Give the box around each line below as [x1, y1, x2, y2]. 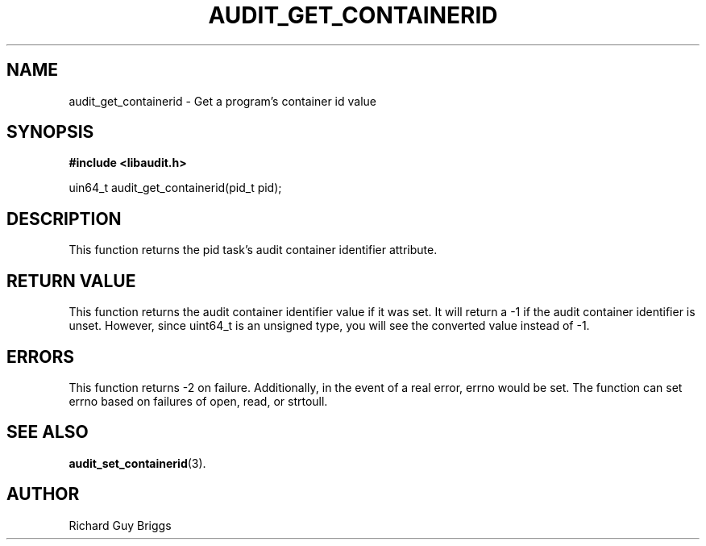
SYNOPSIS [6, 122, 94, 143]
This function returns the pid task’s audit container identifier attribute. [69, 243, 438, 257]
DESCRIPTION [6, 208, 122, 229]
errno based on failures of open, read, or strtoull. [69, 394, 328, 408]
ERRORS [6, 346, 75, 367]
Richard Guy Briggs [69, 518, 172, 532]
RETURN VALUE [6, 270, 136, 291]
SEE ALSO [6, 422, 89, 443]
